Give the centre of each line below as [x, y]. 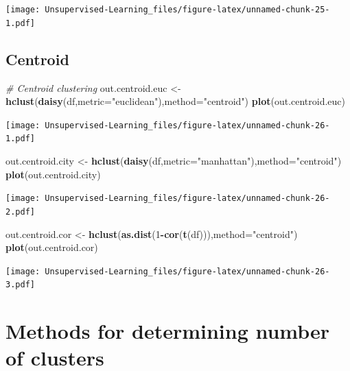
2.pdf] [20, 212]
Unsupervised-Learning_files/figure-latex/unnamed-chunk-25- [187, 10]
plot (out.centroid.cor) [52, 247]
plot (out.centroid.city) [53, 174]
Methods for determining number [168, 331]
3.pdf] [20, 285]
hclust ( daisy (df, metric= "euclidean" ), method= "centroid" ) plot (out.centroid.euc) [176, 101]
